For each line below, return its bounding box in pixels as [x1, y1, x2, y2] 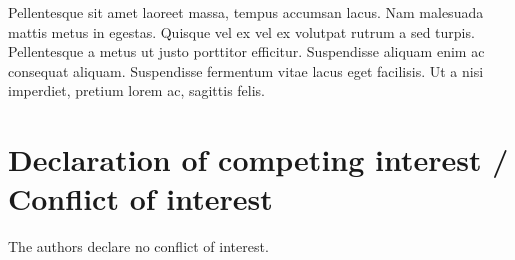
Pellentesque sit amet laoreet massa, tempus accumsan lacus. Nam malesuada [8, 2, 484, 22]
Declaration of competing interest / [8, 139, 509, 180]
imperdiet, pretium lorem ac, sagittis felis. [8, 80, 266, 101]
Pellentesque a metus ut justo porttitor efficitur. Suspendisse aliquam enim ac [8, 41, 485, 62]
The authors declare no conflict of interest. [8, 236, 269, 257]
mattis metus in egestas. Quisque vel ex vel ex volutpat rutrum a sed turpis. [8, 21, 475, 42]
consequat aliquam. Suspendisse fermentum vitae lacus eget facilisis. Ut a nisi [8, 60, 484, 81]
